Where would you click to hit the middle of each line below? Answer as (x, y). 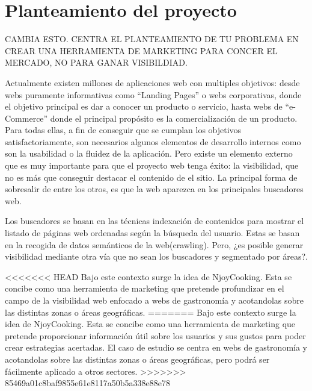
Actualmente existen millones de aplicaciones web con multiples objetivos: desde (152, 82)
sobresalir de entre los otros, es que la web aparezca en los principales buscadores (154, 189)
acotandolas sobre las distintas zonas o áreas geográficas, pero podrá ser (137, 359)
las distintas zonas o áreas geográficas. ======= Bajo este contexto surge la (151, 312)
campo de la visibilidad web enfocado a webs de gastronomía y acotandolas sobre (154, 300)
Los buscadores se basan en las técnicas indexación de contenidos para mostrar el (154, 221)
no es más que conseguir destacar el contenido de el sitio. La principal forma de (151, 177)
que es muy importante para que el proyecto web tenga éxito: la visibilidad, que (152, 165)
